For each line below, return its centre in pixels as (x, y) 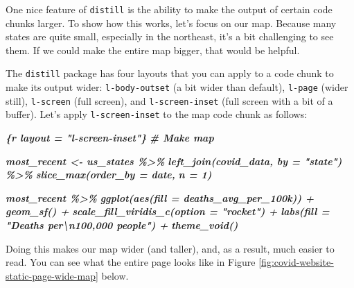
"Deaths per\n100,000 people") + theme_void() (122, 225)
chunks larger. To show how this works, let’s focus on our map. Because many (171, 23)
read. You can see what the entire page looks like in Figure (131, 262)
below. (115, 275)
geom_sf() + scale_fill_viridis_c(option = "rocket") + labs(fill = (168, 211)
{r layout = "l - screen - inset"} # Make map (110, 138)
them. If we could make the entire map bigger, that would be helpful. (153, 50)
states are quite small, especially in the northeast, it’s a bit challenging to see (170, 36)
